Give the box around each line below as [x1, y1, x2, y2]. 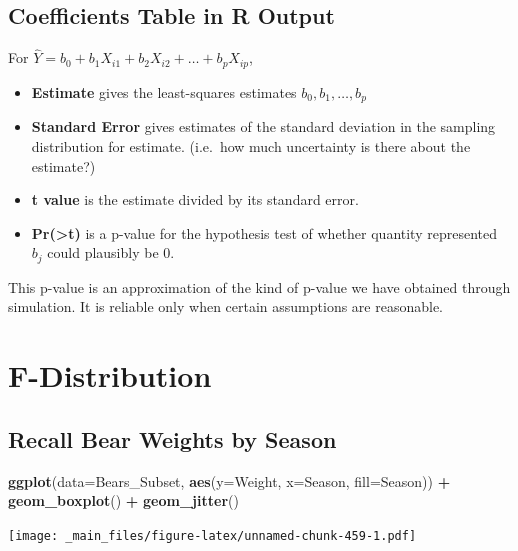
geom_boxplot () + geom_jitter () [8, 490, 239, 511]
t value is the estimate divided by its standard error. [31, 189, 359, 210]
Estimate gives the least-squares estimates [31, 81, 297, 102]
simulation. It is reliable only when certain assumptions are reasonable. [8, 296, 444, 317]
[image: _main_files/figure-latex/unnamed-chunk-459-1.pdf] [8, 528, 417, 543]
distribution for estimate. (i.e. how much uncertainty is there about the [31, 135, 471, 156]
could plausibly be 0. [47, 242, 175, 263]
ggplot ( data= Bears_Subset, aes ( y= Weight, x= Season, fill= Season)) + [8, 470, 451, 491]
